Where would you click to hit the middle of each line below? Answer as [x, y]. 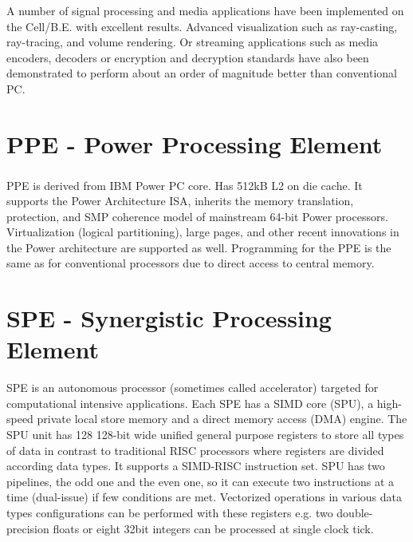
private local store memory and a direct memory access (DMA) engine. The [222, 419]
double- [355, 512]
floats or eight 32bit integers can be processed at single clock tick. [213, 528]
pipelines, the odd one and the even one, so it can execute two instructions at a [201, 481]
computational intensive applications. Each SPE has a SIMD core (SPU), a [190, 403]
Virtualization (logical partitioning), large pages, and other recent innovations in [203, 232]
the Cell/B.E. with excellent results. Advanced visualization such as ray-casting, [202, 26]
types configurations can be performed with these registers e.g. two [170, 512]
